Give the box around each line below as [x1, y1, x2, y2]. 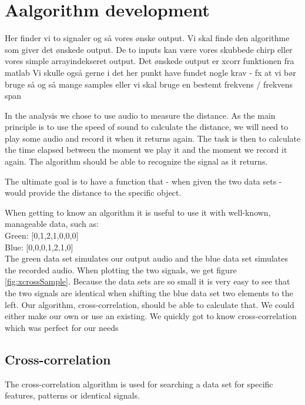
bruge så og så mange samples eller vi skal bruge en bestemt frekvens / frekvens [5, 78, 293, 90]
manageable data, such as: [5, 217, 99, 230]
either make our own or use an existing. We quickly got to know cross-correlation [5, 310, 297, 322]
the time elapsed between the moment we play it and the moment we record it [5, 143, 287, 156]
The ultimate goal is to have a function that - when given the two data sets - [5, 175, 282, 187]
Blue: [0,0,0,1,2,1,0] [5, 240, 73, 253]
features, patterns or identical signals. [5, 389, 140, 401]
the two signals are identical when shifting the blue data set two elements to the [5, 287, 293, 299]
